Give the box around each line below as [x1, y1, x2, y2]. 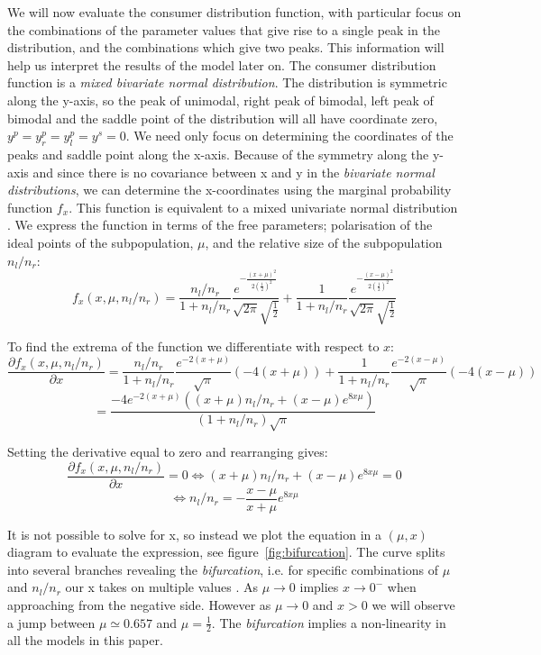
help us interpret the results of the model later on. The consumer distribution [7, 55, 436, 74]
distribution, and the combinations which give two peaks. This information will [7, 38, 445, 57]
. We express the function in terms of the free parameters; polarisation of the [7, 215, 433, 234]
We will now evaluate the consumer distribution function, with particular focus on [7, 3, 462, 21]
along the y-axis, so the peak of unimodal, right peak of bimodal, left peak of [7, 90, 434, 109]
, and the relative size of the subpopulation [205, 232, 443, 251]
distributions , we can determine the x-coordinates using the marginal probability [7, 180, 452, 199]
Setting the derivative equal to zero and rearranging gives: [7, 441, 328, 460]
